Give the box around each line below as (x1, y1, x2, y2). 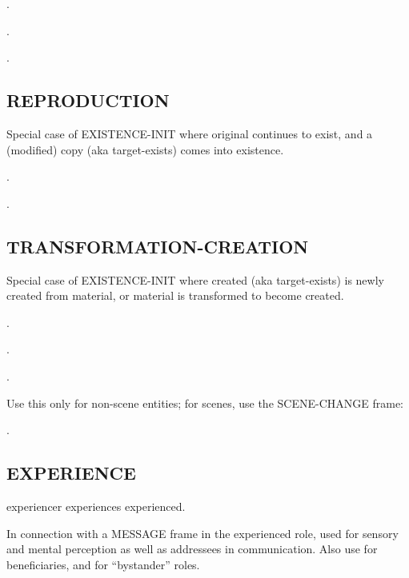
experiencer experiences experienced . (6, 497, 186, 514)
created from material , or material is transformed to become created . (6, 287, 344, 304)
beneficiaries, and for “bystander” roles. (6, 556, 200, 572)
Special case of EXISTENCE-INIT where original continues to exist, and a (6, 125, 373, 142)
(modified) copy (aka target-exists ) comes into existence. (6, 141, 284, 157)
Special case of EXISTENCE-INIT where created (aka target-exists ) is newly (6, 271, 384, 288)
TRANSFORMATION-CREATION (6, 233, 309, 258)
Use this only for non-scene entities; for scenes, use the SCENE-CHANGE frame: (6, 394, 403, 411)
